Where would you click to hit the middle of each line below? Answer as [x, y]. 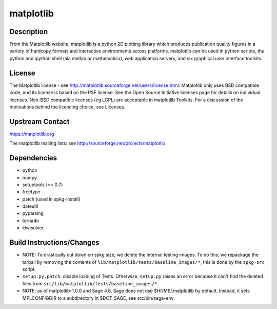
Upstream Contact [39, 122]
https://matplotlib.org [32, 134]
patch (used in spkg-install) [51, 199]
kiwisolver [33, 228]
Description [29, 32]
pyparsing [33, 213]
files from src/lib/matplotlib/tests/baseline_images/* [90, 283]
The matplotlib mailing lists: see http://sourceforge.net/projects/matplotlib [87, 143]
